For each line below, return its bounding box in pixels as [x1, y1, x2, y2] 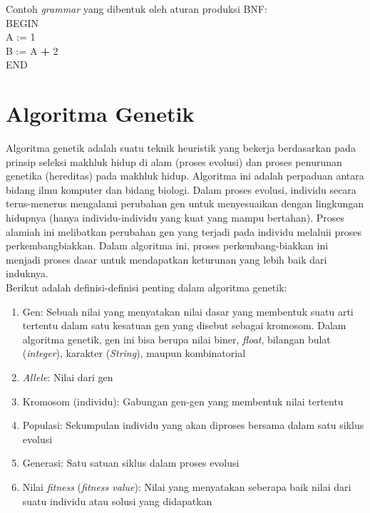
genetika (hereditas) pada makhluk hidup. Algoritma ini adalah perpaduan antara [6, 168, 364, 183]
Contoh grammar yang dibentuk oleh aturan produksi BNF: [6, 1, 267, 16]
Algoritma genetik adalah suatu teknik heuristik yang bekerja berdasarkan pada [6, 140, 356, 155]
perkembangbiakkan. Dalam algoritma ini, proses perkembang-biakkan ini [6, 238, 329, 253]
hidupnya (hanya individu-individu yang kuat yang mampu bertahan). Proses [6, 210, 344, 225]
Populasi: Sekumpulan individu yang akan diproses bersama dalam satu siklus [22, 418, 364, 432]
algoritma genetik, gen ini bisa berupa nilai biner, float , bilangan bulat [22, 331, 331, 346]
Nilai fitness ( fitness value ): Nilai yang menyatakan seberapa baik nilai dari [22, 479, 351, 494]
